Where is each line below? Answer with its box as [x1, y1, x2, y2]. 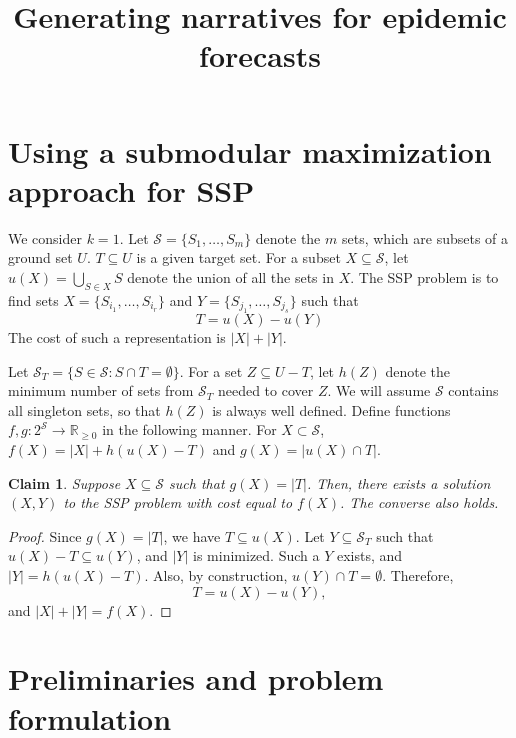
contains [448, 380, 499, 401]
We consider [8, 227, 83, 248]
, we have [163, 525, 221, 546]
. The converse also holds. [340, 492, 499, 513]
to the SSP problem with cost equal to [63, 492, 293, 513]
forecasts [199, 35, 321, 76]
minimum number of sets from [8, 380, 194, 401]
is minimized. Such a [193, 545, 320, 566]
